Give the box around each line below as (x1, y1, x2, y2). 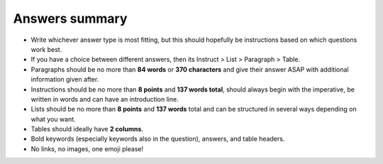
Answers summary (13, 11, 128, 26)
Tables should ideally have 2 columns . (30, 125, 143, 133)
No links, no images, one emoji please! (30, 144, 144, 153)
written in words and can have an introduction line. (30, 94, 179, 103)
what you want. (30, 114, 76, 124)
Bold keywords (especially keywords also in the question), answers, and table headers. (30, 135, 285, 143)
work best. (30, 45, 62, 53)
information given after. (30, 75, 99, 84)
